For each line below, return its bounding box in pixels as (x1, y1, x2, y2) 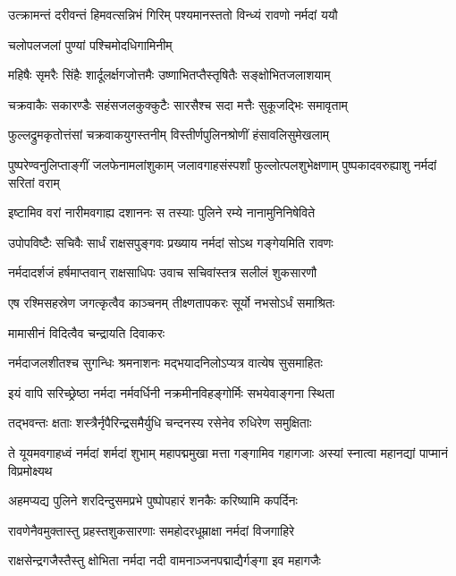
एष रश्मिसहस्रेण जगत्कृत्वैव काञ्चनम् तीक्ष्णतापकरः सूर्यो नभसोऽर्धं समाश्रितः (8, 292, 335, 311)
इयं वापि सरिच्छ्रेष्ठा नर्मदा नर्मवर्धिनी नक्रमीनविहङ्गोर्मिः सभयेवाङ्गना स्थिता (8, 383, 335, 402)
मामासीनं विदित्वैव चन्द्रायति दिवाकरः (8, 323, 165, 342)
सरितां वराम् (8, 173, 60, 191)
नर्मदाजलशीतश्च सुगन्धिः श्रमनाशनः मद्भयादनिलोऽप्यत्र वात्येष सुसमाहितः (8, 353, 323, 372)
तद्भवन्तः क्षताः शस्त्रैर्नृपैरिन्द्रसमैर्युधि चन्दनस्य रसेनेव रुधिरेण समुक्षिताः (8, 413, 312, 432)
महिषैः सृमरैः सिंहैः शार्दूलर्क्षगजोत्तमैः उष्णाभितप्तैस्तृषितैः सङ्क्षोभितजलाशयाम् (8, 65, 331, 84)
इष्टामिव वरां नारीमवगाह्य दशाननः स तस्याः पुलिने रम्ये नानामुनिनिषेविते (8, 203, 316, 222)
